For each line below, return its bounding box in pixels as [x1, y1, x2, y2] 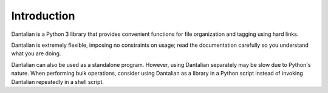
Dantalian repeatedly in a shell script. [11, 78, 104, 85]
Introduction [11, 9, 75, 22]
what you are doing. [11, 50, 61, 57]
